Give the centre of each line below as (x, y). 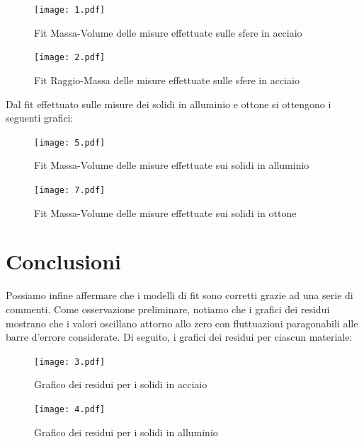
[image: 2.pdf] (70, 58)
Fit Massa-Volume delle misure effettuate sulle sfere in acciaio (168, 32)
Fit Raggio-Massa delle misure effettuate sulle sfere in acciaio (167, 80)
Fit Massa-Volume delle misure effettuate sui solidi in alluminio (172, 165)
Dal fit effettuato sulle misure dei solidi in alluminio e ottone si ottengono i (169, 104)
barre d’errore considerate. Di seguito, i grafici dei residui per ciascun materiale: (179, 337)
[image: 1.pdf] (70, 10)
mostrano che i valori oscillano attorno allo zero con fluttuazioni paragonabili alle (182, 323)
